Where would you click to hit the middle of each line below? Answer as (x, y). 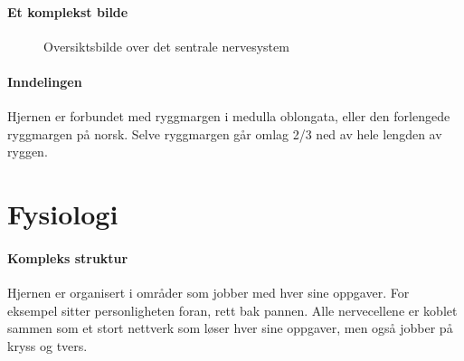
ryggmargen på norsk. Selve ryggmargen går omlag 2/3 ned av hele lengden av (225, 133)
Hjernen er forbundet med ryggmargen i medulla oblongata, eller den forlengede (229, 116)
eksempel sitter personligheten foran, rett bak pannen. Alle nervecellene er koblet (232, 310)
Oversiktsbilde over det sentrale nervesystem (166, 46)
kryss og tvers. (47, 345)
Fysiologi (63, 214)
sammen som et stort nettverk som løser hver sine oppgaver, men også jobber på (230, 328)
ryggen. (28, 152)
